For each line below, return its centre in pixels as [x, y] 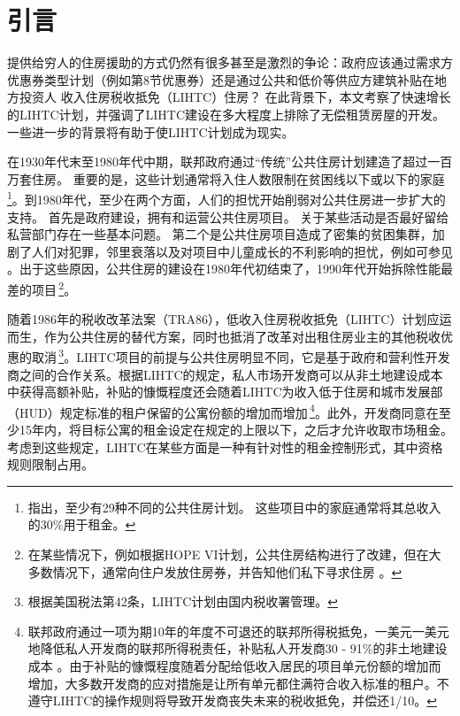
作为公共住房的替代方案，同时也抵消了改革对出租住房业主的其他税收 [242, 336]
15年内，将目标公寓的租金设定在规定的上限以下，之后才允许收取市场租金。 [236, 430]
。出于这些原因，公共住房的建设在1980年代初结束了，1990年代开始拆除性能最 [230, 269]
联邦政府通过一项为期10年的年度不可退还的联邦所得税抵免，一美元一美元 [238, 631]
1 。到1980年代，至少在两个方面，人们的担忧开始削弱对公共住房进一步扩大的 [226, 198]
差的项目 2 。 [42, 288]
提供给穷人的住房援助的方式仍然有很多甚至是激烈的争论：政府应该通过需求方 [230, 62]
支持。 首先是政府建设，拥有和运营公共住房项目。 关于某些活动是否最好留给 [228, 216]
